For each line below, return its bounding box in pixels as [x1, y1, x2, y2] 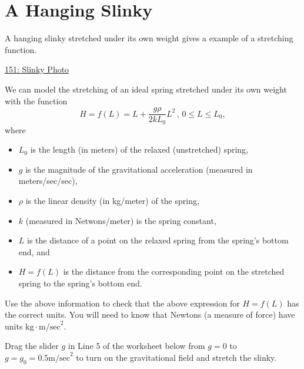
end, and [18, 245, 50, 258]
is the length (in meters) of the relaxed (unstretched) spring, [30, 143, 248, 156]
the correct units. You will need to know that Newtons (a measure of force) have [5, 308, 295, 321]
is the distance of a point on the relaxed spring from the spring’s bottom [27, 234, 289, 246]
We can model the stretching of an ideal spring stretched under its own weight [5, 83, 287, 95]
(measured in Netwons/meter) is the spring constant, [25, 214, 216, 226]
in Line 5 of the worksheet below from [68, 340, 205, 352]
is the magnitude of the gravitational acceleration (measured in [25, 163, 253, 175]
